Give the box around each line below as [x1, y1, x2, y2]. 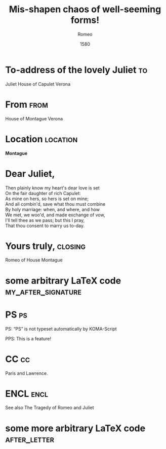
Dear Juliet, [5, 168, 55, 179]
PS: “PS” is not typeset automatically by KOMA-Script [5, 326, 117, 332]
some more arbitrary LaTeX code [5, 423, 146, 434]
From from [5, 99, 48, 110]
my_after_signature [5, 285, 82, 297]
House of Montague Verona [5, 115, 63, 121]
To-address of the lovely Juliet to [5, 64, 148, 76]
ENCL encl [5, 388, 49, 399]
